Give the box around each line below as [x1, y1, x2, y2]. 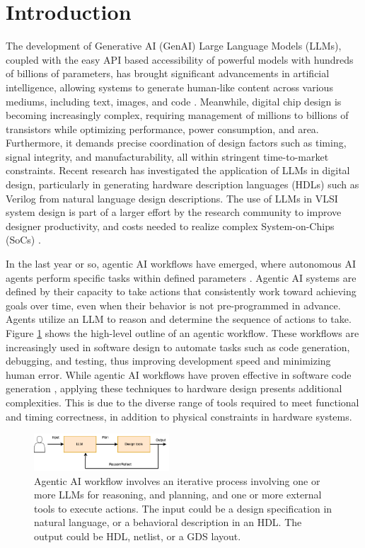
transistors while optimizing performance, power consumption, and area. [6, 121, 319, 136]
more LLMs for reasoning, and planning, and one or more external [34, 487, 322, 502]
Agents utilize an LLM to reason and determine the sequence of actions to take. [6, 312, 352, 326]
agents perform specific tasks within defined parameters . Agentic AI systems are [6, 270, 357, 285]
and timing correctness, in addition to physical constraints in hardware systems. [6, 409, 352, 423]
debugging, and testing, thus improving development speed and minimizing [6, 353, 331, 368]
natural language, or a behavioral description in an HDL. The [34, 515, 302, 530]
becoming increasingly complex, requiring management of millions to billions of [6, 108, 349, 122]
